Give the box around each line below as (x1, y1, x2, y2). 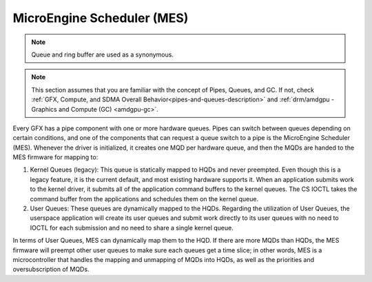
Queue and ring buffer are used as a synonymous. (31, 50, 174, 59)
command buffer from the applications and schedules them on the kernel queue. (30, 194, 258, 203)
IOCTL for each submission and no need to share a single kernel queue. (30, 223, 234, 232)
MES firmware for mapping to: (12, 153, 99, 161)
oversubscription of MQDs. (12, 265, 90, 274)
